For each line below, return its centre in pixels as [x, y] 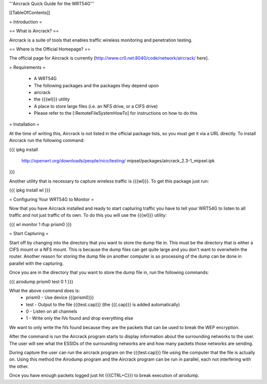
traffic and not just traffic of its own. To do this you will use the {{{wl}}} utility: [88, 215]
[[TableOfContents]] [30, 13]
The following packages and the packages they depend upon [96, 85]
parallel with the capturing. [36, 263]
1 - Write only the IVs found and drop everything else [80, 318]
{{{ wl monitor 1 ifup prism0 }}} [40, 224]
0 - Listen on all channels [52, 311]
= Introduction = [25, 22]
